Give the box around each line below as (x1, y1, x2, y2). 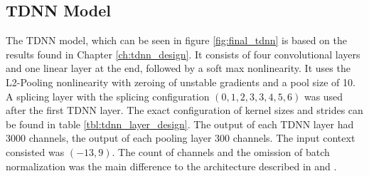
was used (304, 88, 343, 103)
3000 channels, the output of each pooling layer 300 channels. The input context (6, 130, 355, 145)
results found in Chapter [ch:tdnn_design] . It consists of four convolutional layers (6, 46, 360, 61)
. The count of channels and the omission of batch (112, 144, 330, 159)
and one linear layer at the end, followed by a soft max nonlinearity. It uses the (6, 61, 351, 76)
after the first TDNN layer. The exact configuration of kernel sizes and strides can (6, 103, 363, 118)
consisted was (6, 144, 65, 159)
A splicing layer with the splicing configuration (6, 88, 210, 103)
